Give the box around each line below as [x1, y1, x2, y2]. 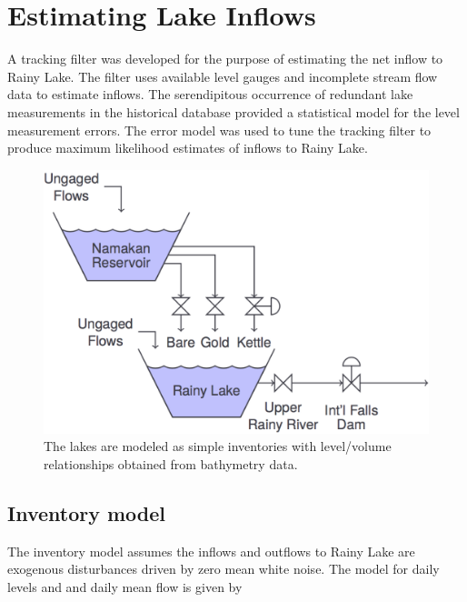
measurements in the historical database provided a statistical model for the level [7, 102, 460, 121]
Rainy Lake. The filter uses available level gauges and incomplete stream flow [7, 66, 438, 85]
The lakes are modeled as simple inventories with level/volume [44, 436, 392, 456]
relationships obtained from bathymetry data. [44, 454, 298, 473]
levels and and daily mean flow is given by [7, 577, 243, 596]
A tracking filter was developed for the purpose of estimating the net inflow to [7, 49, 443, 68]
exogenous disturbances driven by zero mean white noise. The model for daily [7, 559, 440, 578]
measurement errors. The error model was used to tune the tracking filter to [7, 120, 432, 139]
